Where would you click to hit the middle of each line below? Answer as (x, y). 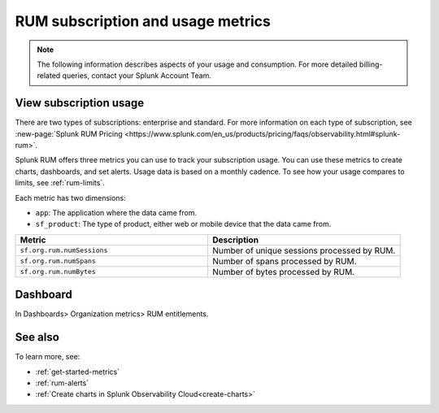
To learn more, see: (48, 357)
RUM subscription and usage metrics (143, 21)
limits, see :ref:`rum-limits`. (60, 183)
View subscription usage (80, 103)
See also (37, 337)
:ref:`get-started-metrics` (78, 372)
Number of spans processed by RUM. (285, 261)
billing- (371, 64)
